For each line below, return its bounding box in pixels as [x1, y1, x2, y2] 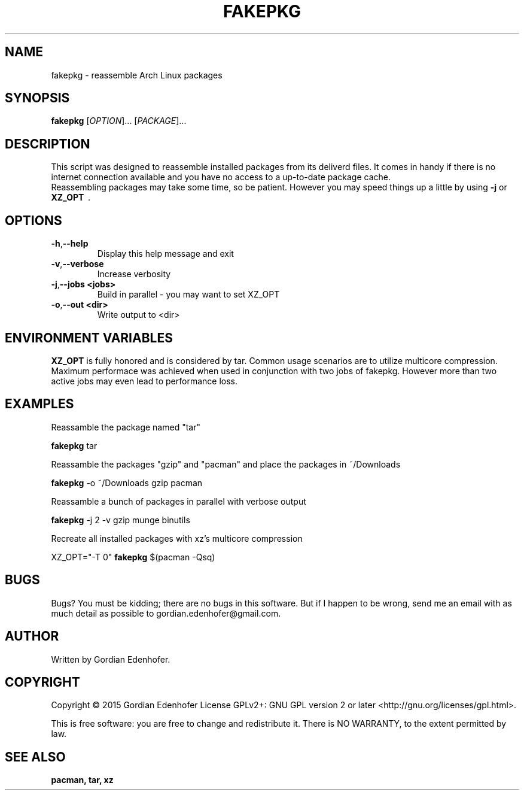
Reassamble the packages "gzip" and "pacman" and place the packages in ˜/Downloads [51, 459, 401, 469]
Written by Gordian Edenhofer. [51, 654, 170, 664]
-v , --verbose [51, 259, 104, 269]
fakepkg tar [51, 440, 98, 451]
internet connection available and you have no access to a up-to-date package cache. [51, 172, 391, 183]
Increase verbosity [97, 269, 171, 280]
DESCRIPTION [5, 136, 90, 151]
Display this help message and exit [97, 248, 234, 259]
